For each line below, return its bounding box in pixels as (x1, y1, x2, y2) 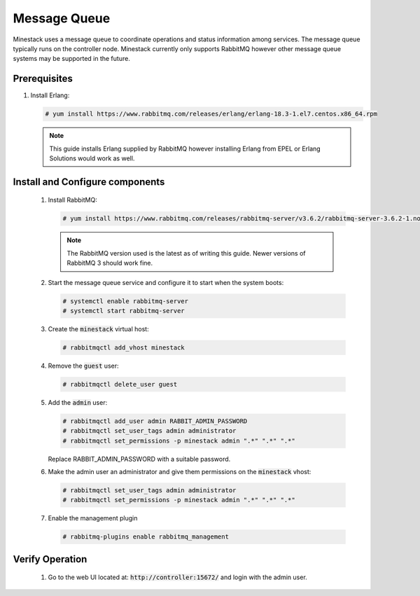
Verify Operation (13, 553, 87, 565)
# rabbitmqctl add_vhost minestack (62, 343, 185, 352)
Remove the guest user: (48, 361, 119, 370)
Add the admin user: (48, 398, 108, 406)
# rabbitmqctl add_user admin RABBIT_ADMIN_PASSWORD (62, 417, 248, 425)
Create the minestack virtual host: (48, 324, 150, 333)
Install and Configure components (13, 176, 165, 188)
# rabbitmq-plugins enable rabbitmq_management (62, 533, 229, 541)
